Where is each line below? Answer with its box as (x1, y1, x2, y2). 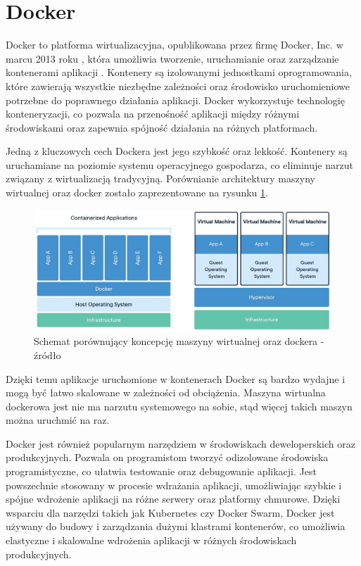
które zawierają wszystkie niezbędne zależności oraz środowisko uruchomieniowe (6, 78, 350, 93)
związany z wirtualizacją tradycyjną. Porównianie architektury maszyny (6, 171, 315, 186)
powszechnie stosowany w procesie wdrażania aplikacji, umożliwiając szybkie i (6, 477, 342, 492)
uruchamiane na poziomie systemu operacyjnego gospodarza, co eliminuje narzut (6, 157, 353, 172)
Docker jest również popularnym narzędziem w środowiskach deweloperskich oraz (6, 436, 355, 451)
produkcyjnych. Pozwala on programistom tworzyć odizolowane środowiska (6, 450, 329, 465)
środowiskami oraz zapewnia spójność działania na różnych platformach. (6, 120, 318, 134)
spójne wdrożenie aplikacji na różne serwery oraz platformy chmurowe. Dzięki (6, 491, 341, 506)
